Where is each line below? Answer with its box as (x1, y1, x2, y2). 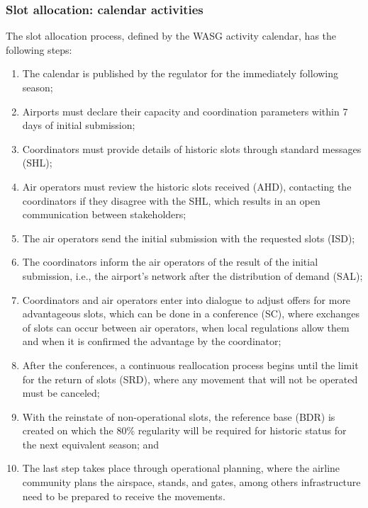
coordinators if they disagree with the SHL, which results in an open (22, 193, 320, 208)
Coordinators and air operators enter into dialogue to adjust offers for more (22, 292, 351, 307)
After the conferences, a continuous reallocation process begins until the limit (22, 357, 359, 372)
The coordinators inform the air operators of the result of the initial (22, 254, 318, 269)
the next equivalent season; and (22, 436, 160, 451)
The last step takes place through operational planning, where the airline (22, 461, 340, 475)
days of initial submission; (22, 118, 135, 132)
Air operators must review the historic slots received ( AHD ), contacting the (22, 179, 352, 193)
